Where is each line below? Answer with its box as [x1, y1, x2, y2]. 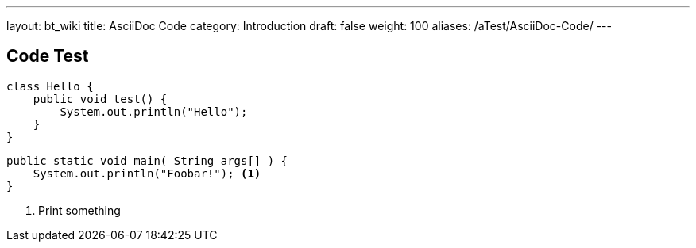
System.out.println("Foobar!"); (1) [33, 166, 261, 180]
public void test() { [33, 92, 168, 105]
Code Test [6, 46, 89, 67]
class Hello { [6, 79, 94, 93]
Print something [38, 203, 121, 217]
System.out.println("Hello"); [60, 105, 248, 118]
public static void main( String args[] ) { [6, 154, 288, 167]
